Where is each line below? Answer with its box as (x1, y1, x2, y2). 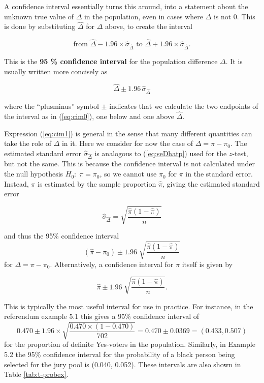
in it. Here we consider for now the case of (61, 138, 193, 149)
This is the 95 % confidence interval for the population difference (4, 55, 218, 66)
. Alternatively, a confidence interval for (50, 258, 174, 269)
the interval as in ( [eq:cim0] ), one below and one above (4, 110, 174, 121)
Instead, (4, 178, 29, 189)
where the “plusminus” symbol (4, 101, 99, 111)
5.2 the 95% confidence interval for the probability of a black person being (4, 349, 235, 359)
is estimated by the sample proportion (38, 178, 156, 189)
